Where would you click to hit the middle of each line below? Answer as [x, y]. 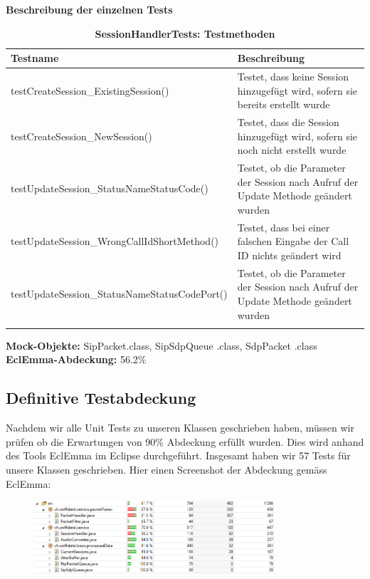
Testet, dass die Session [288, 122]
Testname [35, 58]
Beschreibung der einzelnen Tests [89, 9]
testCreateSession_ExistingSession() [90, 90]
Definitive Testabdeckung [101, 398]
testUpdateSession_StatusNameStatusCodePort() [119, 294]
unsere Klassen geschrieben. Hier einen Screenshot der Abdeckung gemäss [166, 470]
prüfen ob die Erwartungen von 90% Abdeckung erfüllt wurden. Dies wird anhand [185, 441]
